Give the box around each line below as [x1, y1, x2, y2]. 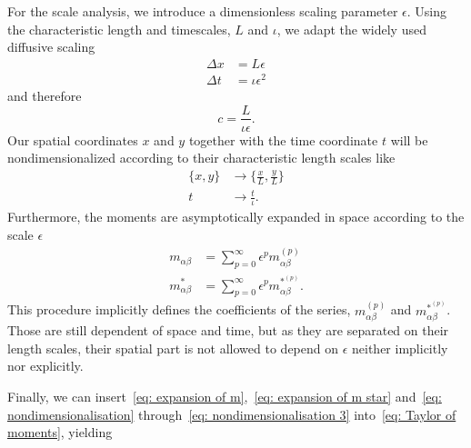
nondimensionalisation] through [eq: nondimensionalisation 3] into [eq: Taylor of [7, 404, 456, 423]
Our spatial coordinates [7, 130, 138, 149]
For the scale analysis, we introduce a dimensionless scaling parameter [7, 2, 398, 20]
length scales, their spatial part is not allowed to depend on [7, 338, 338, 357]
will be [390, 130, 428, 149]
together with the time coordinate [188, 130, 378, 149]
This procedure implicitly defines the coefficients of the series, [7, 300, 351, 319]
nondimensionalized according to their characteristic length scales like [7, 148, 396, 167]
